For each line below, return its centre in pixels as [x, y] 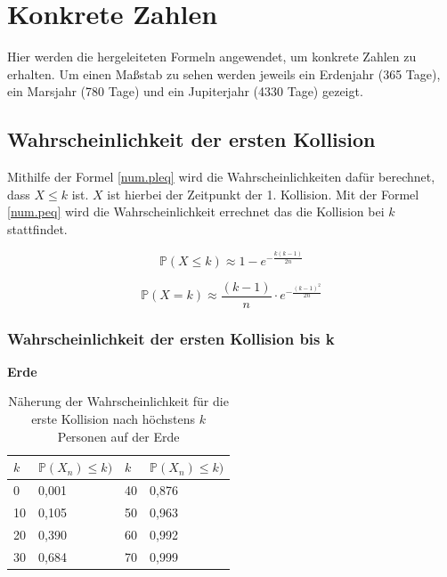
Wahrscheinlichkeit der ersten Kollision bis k [171, 338]
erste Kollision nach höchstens [114, 419]
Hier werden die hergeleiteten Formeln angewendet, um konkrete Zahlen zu [212, 57]
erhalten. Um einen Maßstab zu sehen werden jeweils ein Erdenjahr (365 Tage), [224, 73]
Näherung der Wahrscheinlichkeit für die [118, 401]
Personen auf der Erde [118, 436]
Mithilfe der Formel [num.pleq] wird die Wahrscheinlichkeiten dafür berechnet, [221, 177]
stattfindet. [37, 228]
